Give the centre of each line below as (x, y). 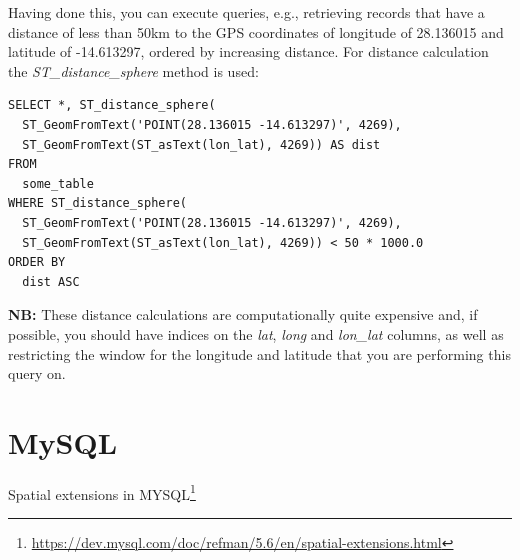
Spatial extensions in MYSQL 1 (102, 492)
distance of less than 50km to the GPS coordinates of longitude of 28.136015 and (256, 31)
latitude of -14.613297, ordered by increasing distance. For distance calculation (248, 51)
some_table (58, 183)
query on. (37, 373)
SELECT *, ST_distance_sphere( (112, 105)
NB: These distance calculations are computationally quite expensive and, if (243, 314)
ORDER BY (37, 262)
